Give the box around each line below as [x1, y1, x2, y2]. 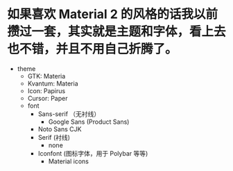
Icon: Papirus [27, 86, 66, 95]
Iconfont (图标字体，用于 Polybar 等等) [37, 149, 148, 157]
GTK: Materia [27, 72, 66, 80]
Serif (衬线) [37, 133, 71, 141]
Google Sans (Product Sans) [48, 117, 130, 126]
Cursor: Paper [27, 94, 68, 102]
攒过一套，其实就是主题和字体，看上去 [7, 24, 227, 40]
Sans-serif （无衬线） [37, 109, 101, 118]
